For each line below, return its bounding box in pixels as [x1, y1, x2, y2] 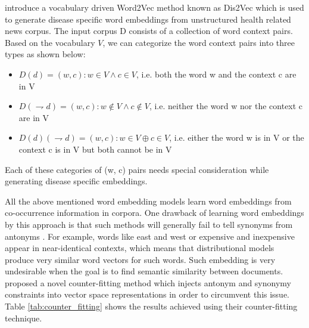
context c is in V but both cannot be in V [18, 143, 172, 155]
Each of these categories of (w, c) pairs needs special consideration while [5, 163, 269, 175]
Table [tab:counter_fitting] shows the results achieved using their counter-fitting [5, 300, 298, 312]
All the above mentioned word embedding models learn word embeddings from [5, 194, 292, 207]
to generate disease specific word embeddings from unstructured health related [5, 13, 291, 25]
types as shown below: [5, 48, 86, 60]
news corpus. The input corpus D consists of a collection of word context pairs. [5, 24, 293, 37]
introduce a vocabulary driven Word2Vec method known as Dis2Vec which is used [5, 1, 304, 13]
